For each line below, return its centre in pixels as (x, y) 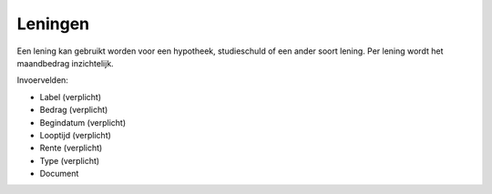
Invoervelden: (42, 80)
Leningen (53, 24)
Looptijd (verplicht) (75, 135)
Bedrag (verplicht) (74, 110)
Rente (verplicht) (71, 148)
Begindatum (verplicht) (83, 122)
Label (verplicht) (71, 97)
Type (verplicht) (70, 160)
